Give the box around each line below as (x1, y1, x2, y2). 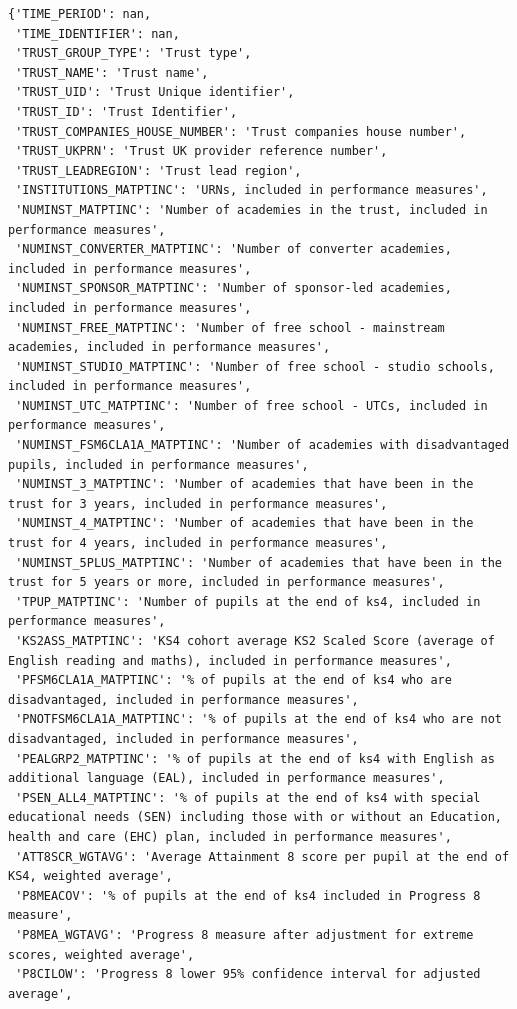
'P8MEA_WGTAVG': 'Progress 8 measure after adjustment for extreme (15, 927, 474, 942)
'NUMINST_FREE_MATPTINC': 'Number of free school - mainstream (15, 320, 445, 335)
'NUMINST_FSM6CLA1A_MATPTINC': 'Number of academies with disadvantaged (15, 438, 510, 453)
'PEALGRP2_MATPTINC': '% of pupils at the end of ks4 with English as (15, 751, 495, 766)
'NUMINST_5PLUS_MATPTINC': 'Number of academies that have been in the (15, 555, 502, 570)
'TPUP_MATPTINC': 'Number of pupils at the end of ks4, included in (15, 594, 481, 609)
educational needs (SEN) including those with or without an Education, (8, 810, 502, 825)
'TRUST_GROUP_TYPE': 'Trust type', (15, 46, 252, 61)
